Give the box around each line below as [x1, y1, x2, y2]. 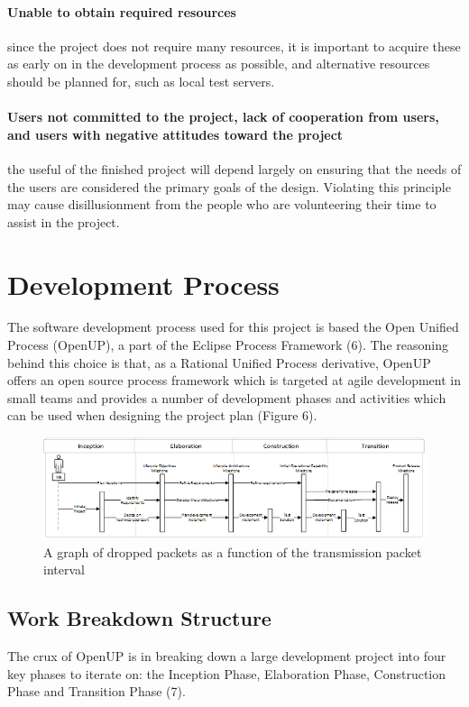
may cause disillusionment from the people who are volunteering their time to [7, 195, 437, 214]
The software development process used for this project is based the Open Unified [7, 317, 459, 336]
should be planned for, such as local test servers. [7, 71, 275, 90]
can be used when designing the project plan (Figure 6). [7, 406, 317, 425]
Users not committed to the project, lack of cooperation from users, [7, 107, 439, 126]
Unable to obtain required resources [7, 2, 236, 21]
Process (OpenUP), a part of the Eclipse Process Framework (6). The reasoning [7, 335, 448, 354]
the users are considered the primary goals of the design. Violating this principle [7, 177, 451, 196]
